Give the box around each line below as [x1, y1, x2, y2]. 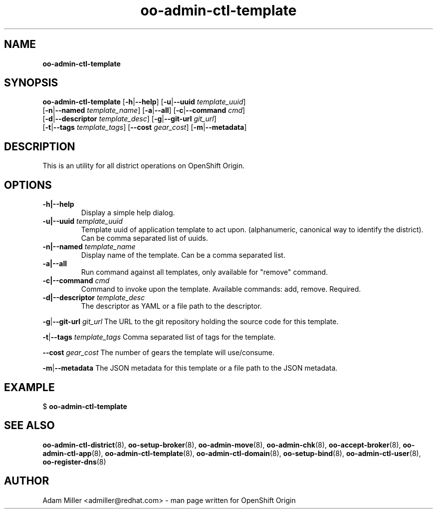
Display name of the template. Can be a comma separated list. [81, 251, 285, 260]
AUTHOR [4, 475, 49, 488]
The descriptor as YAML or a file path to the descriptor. [81, 302, 262, 311]
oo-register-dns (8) [42, 457, 106, 466]
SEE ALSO [4, 419, 55, 432]
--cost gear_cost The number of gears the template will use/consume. [42, 348, 274, 357]
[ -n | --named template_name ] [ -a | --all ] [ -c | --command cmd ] [42, 106, 245, 115]
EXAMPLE [4, 381, 55, 394]
